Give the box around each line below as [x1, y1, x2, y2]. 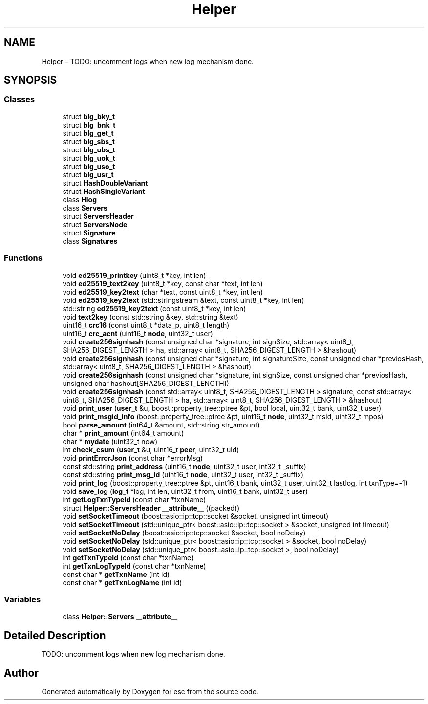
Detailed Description [4, 629, 106, 641]
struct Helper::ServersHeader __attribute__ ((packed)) [63, 503, 240, 512]
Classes [4, 94, 35, 105]
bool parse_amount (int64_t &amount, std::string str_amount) [63, 420, 260, 429]
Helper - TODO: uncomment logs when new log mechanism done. [42, 57, 254, 65]
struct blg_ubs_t [63, 145, 115, 154]
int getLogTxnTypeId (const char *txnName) [63, 495, 206, 504]
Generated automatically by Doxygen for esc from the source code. [42, 687, 258, 696]
